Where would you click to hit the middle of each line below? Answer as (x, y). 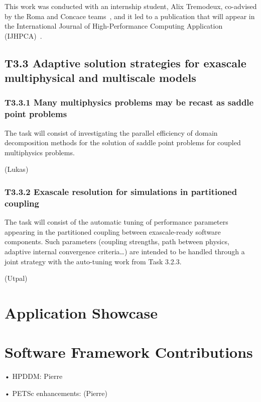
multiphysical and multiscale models (100, 78)
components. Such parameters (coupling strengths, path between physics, (117, 241)
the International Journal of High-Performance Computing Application (114, 26)
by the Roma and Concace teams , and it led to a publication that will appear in (130, 16)
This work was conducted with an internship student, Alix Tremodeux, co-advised (131, 6)
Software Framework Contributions (129, 352)
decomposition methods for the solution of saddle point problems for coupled (123, 142)
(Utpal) (16, 278)
